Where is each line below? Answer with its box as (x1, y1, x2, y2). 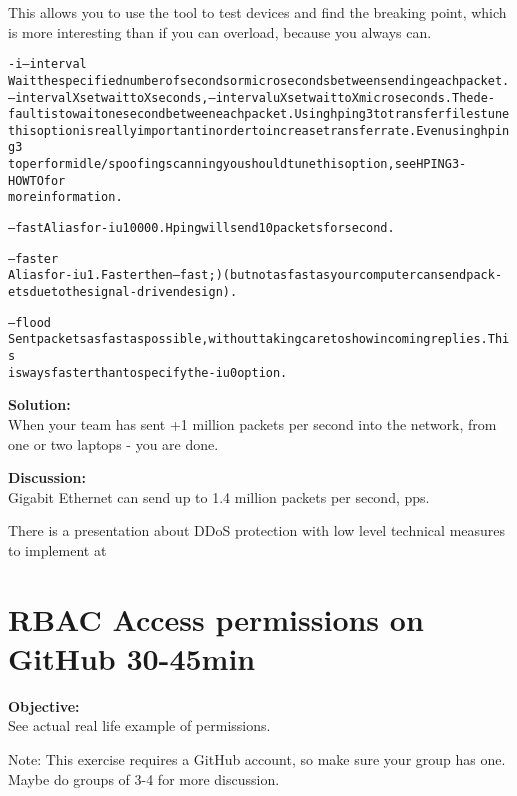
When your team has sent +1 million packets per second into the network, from (8, 413, 497, 434)
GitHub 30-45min (8, 637, 256, 678)
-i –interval (8, 57, 87, 72)
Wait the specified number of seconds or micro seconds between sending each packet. (8, 73, 510, 88)
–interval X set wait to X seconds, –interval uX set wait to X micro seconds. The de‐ (8, 90, 495, 105)
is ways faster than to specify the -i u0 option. (8, 365, 288, 380)
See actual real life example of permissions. (8, 715, 271, 736)
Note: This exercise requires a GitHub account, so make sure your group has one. (8, 749, 506, 769)
